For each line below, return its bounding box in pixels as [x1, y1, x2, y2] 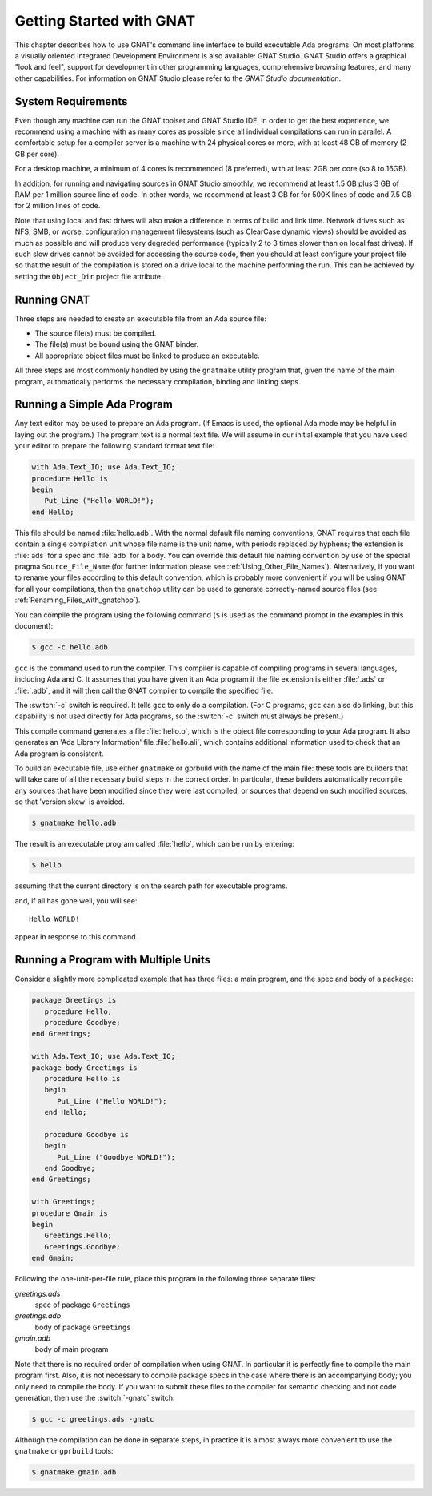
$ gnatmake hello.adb [31, 818, 117, 828]
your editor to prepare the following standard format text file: [14, 441, 215, 451]
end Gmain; [31, 1253, 74, 1263]
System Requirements [14, 95, 128, 108]
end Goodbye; [44, 1164, 96, 1173]
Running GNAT [14, 292, 90, 306]
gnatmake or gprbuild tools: [14, 1446, 114, 1456]
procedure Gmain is [31, 1208, 108, 1217]
